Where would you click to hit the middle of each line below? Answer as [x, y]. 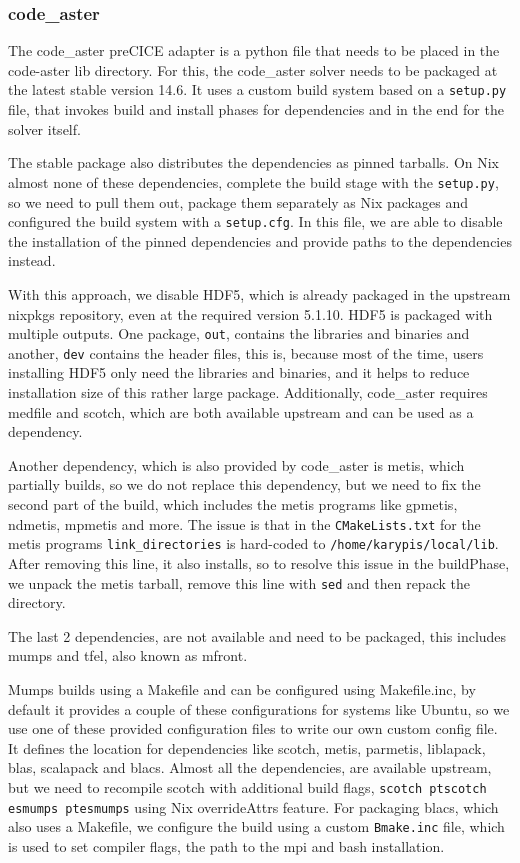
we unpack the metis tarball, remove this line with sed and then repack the [239, 582]
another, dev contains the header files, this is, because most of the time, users [246, 352]
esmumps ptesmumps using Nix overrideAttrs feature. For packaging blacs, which [253, 806]
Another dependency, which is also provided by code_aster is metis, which [236, 464]
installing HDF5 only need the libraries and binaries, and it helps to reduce [239, 372]
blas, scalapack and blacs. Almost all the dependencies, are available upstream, [250, 767]
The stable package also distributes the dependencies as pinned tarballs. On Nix [254, 162]
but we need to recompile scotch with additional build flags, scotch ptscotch [247, 786]
